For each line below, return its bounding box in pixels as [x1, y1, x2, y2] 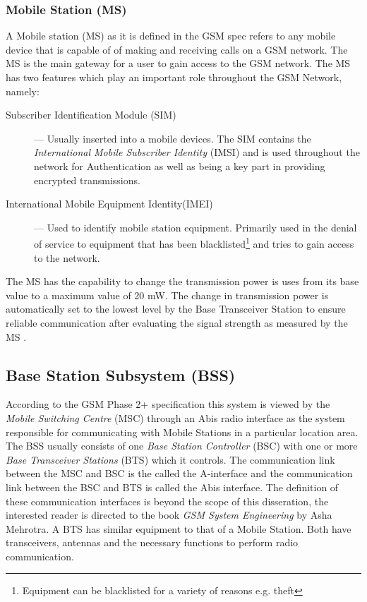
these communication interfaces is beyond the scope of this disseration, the [6, 493, 329, 508]
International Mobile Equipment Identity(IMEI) [6, 196, 213, 211]
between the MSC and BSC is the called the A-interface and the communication [6, 466, 353, 481]
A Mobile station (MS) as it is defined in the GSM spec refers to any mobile [6, 28, 336, 43]
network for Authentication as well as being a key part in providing [34, 158, 325, 173]
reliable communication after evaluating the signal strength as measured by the [6, 315, 348, 330]
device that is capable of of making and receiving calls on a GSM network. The [6, 42, 348, 56]
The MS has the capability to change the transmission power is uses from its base [6, 274, 359, 289]
